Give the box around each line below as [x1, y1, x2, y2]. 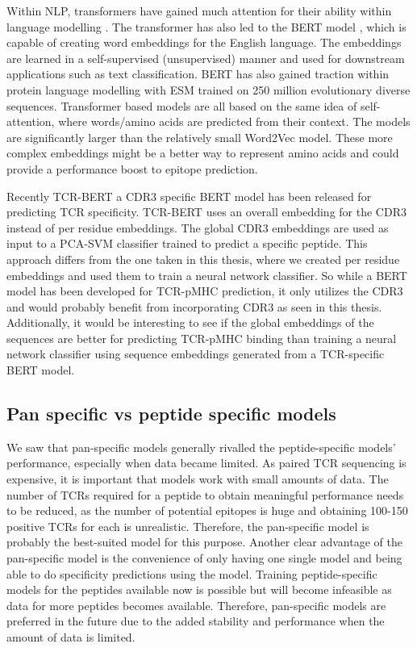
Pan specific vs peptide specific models [6, 401, 336, 426]
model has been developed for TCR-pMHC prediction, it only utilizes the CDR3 [6, 282, 403, 299]
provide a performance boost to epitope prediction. [6, 160, 258, 177]
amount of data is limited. [6, 628, 136, 645]
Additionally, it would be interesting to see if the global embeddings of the [6, 314, 374, 331]
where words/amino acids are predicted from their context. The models [58, 113, 411, 130]
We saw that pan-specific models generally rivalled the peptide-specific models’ [6, 438, 396, 455]
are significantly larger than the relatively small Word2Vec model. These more [6, 128, 393, 145]
